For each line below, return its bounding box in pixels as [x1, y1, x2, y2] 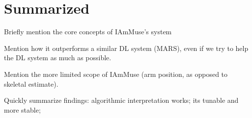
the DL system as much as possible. [4, 52, 112, 63]
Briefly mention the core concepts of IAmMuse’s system [4, 26, 172, 37]
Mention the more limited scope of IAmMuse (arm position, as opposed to [4, 69, 228, 79]
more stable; [4, 104, 41, 115]
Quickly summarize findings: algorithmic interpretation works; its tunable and [4, 95, 239, 105]
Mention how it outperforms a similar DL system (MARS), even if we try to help [4, 43, 249, 53]
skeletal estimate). [4, 78, 58, 89]
